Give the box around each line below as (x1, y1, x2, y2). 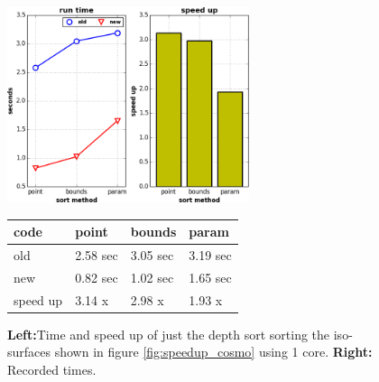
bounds (130, 222, 177, 241)
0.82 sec (75, 267, 118, 286)
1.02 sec (130, 267, 174, 286)
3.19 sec (189, 245, 232, 264)
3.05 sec (130, 245, 174, 264)
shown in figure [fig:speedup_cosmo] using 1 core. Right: (54, 342, 373, 361)
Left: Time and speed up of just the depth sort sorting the (7, 324, 330, 343)
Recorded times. (7, 359, 97, 378)
